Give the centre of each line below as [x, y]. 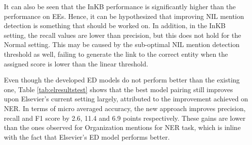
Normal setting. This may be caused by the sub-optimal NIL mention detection [122, 44]
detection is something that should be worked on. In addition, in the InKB [115, 25]
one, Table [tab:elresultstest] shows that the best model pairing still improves [118, 89]
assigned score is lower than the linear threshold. [76, 63]
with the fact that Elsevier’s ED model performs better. [87, 137]
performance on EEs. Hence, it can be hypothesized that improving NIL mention [124, 16]
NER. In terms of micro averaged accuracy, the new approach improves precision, [125, 108]
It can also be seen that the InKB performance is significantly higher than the [120, 6]
